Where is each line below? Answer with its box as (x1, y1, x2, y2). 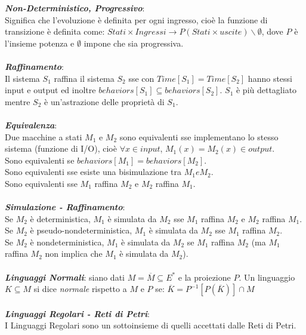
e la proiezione (178, 271, 231, 283)
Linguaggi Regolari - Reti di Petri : (5, 307, 150, 319)
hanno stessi (248, 72, 292, 84)
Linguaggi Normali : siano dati (5, 271, 125, 283)
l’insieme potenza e (5, 36, 75, 49)
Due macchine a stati (5, 130, 82, 143)
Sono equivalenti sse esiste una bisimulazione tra (5, 165, 181, 178)
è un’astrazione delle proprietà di (44, 95, 165, 107)
